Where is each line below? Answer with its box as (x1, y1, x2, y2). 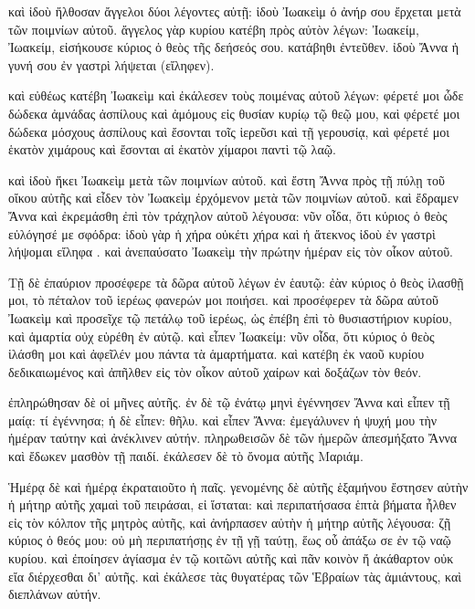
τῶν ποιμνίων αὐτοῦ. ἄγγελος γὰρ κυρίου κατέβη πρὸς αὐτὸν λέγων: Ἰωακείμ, (8, 19, 419, 38)
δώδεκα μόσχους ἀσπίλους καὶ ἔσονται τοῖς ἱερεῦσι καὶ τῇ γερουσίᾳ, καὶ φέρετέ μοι (8, 121, 450, 141)
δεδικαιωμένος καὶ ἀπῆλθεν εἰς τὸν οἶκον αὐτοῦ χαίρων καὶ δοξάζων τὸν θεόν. (8, 362, 422, 381)
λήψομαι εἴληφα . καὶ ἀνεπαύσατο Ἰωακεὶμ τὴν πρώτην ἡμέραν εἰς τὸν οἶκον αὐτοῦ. (8, 242, 454, 261)
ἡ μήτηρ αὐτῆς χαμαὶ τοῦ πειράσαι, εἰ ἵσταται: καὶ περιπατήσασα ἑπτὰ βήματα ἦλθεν (8, 495, 457, 514)
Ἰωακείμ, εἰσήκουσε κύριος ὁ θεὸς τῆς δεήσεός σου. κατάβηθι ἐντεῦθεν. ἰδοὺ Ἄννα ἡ (8, 37, 459, 57)
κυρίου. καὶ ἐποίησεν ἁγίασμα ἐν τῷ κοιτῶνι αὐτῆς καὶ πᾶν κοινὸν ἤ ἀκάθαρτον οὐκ (8, 549, 454, 568)
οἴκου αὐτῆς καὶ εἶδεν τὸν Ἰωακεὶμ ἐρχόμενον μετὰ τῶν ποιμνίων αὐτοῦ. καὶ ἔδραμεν (8, 188, 459, 207)
